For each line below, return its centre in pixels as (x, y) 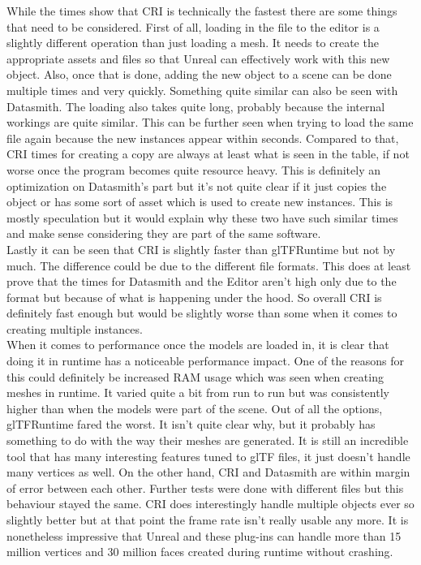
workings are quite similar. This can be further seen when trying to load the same (210, 122)
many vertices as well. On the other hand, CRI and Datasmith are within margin (208, 472)
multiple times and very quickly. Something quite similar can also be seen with (202, 90)
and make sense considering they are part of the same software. (164, 233)
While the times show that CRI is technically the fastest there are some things (202, 11)
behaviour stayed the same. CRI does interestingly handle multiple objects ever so (210, 504)
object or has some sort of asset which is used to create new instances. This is (200, 202)
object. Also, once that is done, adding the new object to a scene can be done (199, 74)
